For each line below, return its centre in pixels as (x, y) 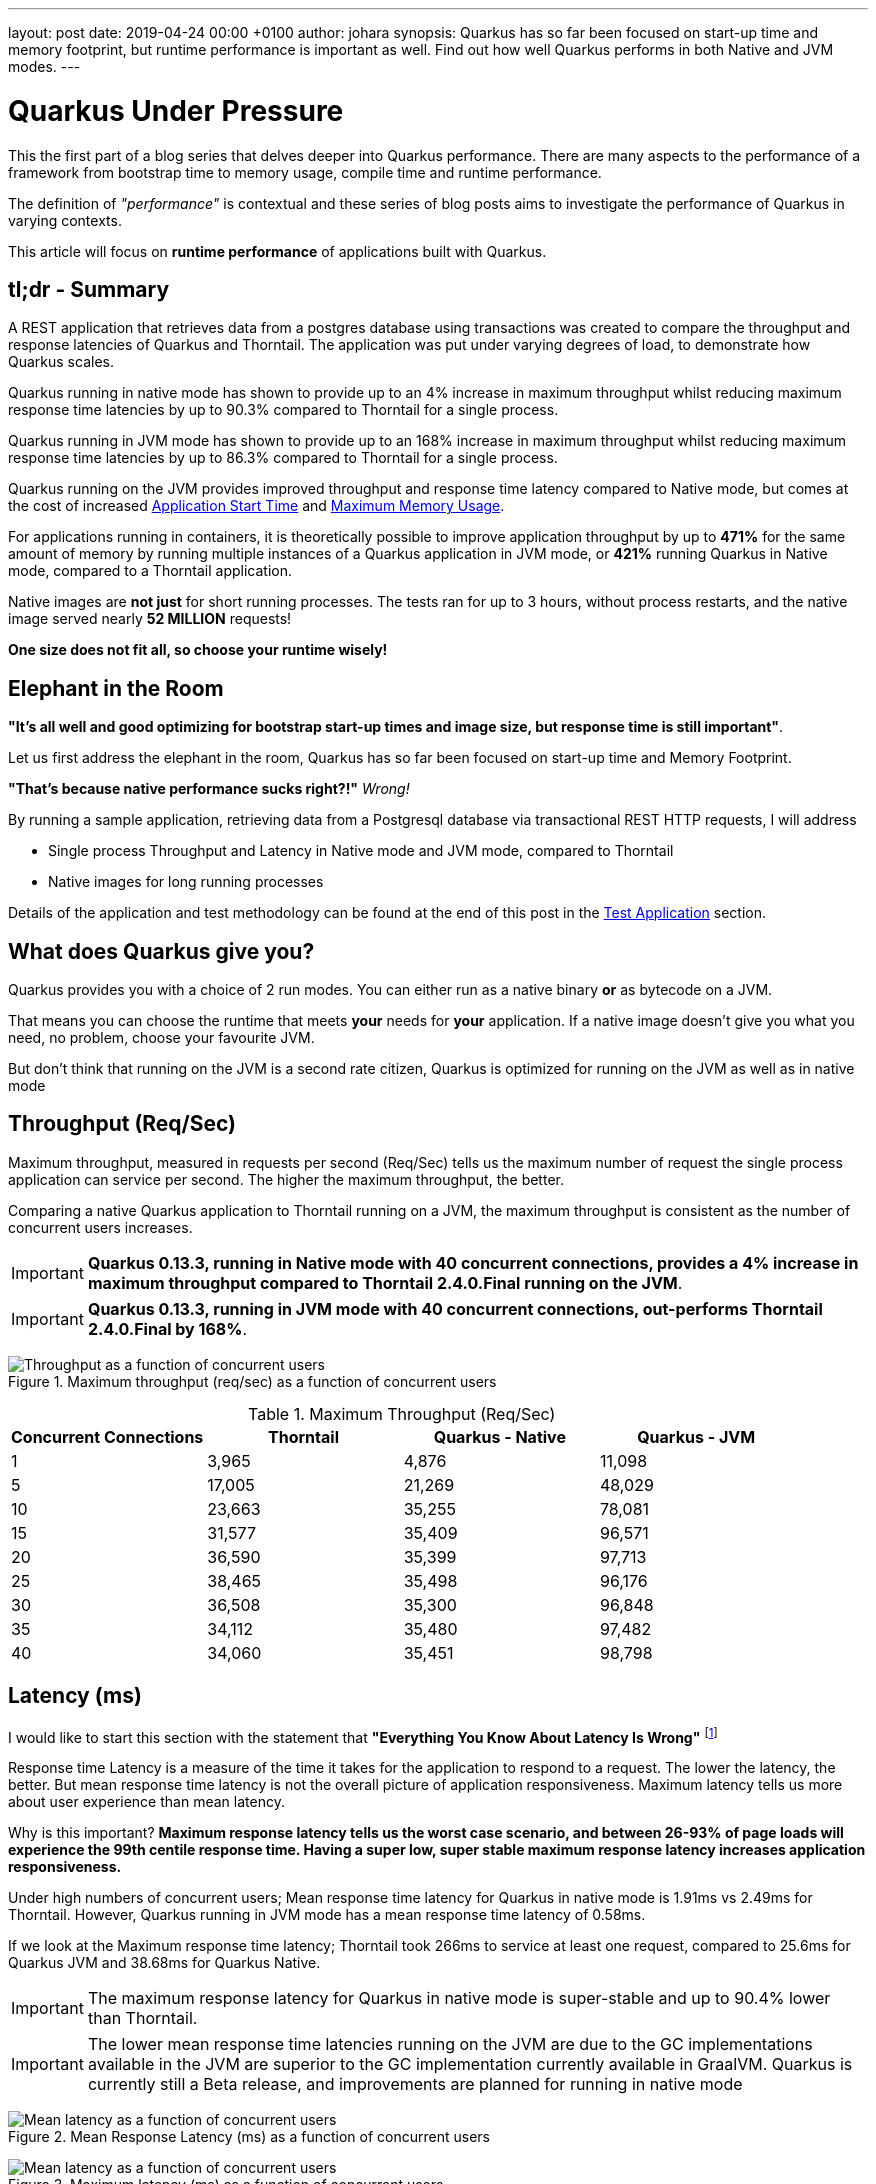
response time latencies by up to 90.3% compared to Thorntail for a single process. (283, 410)
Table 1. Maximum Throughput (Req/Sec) (401, 1413)
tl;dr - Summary (89, 289)
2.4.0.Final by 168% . (167, 1328)
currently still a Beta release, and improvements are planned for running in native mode (415, 2084)
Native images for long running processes (186, 882)
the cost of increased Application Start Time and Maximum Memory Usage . (256, 506)
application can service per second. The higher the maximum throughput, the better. (286, 1179)
